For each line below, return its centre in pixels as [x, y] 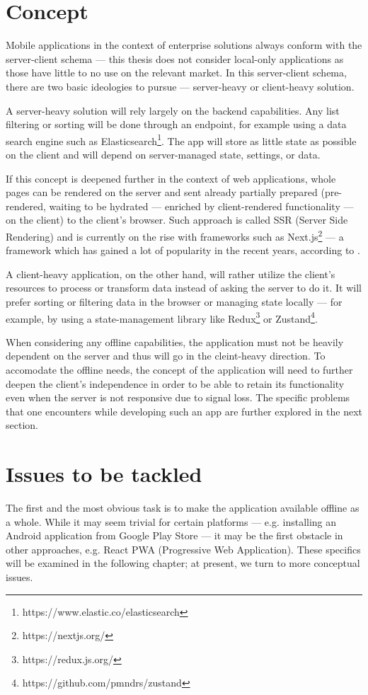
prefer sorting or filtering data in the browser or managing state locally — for [174, 301]
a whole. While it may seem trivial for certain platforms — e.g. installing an [171, 521]
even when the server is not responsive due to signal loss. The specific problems [178, 397]
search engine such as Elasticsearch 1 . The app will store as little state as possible [181, 139]
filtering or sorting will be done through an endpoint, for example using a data [176, 124]
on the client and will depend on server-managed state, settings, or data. [163, 154]
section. [22, 425]
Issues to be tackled [104, 474]
